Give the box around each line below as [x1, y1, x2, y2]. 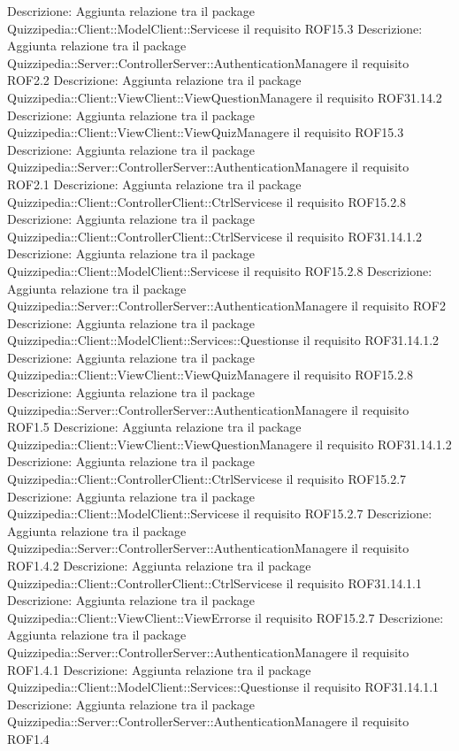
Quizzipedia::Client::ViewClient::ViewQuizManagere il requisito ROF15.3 [7, 123, 404, 142]
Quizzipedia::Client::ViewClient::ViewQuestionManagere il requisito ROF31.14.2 [7, 88, 442, 106]
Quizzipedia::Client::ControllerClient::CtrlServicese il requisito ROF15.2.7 [7, 470, 407, 488]
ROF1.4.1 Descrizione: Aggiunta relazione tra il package [7, 660, 311, 678]
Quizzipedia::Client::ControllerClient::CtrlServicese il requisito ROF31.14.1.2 [7, 226, 423, 245]
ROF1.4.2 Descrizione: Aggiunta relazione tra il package [7, 556, 311, 574]
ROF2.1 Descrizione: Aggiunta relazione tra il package [7, 174, 302, 193]
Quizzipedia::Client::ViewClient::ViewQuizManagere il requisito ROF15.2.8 [7, 365, 414, 384]
